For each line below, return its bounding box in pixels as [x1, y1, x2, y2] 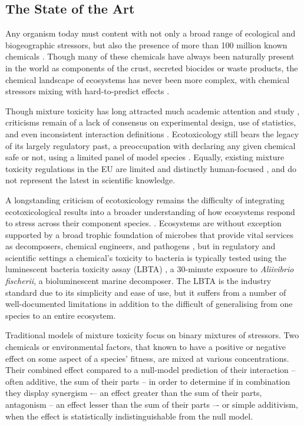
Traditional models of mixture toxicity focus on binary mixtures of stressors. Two [5, 329, 299, 341]
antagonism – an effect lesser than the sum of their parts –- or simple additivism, [5, 398, 298, 411]
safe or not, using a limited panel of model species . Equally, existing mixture [5, 151, 285, 163]
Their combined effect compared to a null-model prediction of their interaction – [5, 364, 296, 376]
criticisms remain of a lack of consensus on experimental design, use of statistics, [5, 116, 296, 128]
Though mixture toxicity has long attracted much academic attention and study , [5, 104, 300, 117]
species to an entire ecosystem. [5, 309, 116, 321]
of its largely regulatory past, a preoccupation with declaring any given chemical [5, 139, 296, 151]
